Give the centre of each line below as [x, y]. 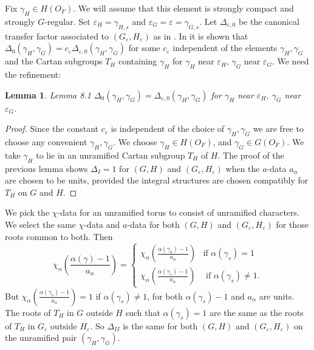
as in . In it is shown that [201, 36]
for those [292, 224]
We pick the [27, 212]
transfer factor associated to [57, 36]
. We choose [135, 141]
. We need [290, 61]
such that [143, 312]
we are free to [278, 129]
